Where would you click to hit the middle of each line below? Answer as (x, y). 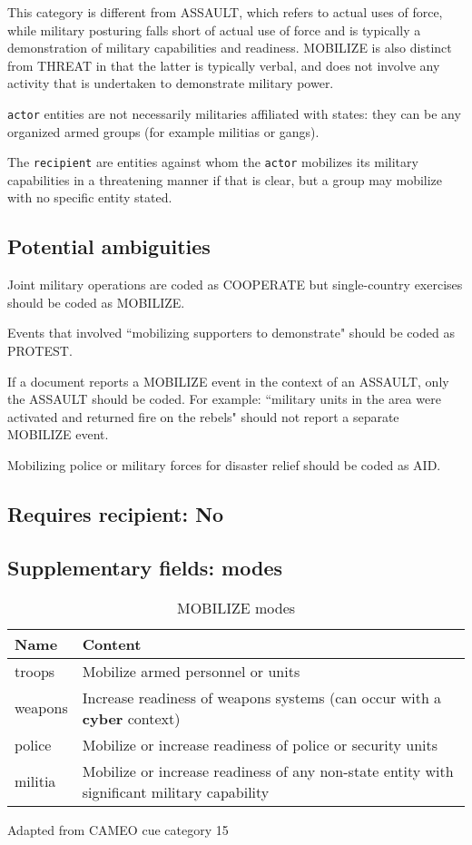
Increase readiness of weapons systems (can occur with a (262, 697)
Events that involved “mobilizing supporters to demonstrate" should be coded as (231, 333)
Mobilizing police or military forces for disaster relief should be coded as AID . (224, 465)
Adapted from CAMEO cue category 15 (118, 829)
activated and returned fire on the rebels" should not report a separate (203, 416)
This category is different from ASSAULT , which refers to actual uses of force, (225, 12)
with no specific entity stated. (90, 197)
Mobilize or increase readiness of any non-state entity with (268, 771)
